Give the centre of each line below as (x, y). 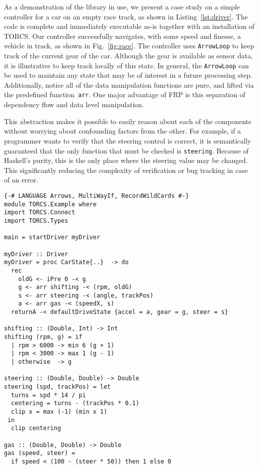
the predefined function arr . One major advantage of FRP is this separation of (125, 94)
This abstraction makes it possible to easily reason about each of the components (128, 121)
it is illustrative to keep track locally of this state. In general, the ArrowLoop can (127, 65)
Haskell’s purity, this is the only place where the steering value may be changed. (126, 160)
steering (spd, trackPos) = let (57, 387)
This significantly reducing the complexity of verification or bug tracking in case (126, 170)
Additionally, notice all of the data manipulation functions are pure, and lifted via (129, 84)
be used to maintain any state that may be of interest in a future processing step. (128, 75)
